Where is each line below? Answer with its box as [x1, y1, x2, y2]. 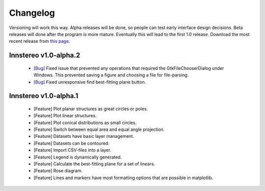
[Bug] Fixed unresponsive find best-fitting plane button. [33, 79, 146, 85]
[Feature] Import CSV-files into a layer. [33, 147, 111, 153]
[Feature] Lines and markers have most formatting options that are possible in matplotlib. [33, 175, 213, 181]
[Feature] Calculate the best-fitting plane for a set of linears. [33, 161, 156, 167]
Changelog [9, 7, 55, 18]
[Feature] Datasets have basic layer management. [33, 133, 134, 139]
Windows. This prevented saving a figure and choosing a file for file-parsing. [33, 72, 189, 78]
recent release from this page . [9, 38, 71, 44]
